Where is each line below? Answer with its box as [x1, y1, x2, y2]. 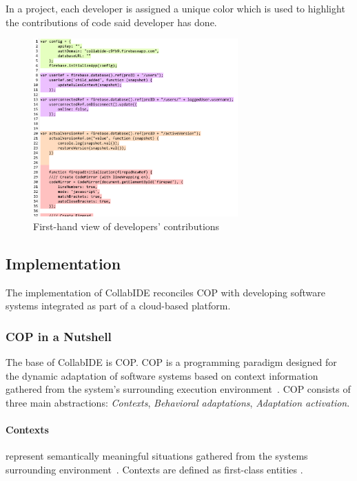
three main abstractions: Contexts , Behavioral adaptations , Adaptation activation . [6, 395, 350, 409]
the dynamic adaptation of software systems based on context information [6, 368, 318, 382]
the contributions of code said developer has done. [6, 14, 217, 29]
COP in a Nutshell [6, 327, 112, 345]
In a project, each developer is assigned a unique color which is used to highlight [6, 1, 345, 15]
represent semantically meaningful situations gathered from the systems [6, 449, 308, 463]
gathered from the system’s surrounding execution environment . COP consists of [6, 382, 351, 396]
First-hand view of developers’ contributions [33, 218, 220, 233]
